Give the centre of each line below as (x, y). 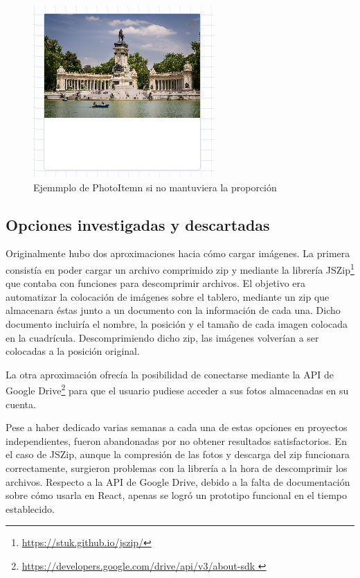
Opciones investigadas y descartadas (138, 224)
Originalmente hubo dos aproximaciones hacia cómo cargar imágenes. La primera (178, 253)
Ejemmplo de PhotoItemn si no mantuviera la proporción (155, 187)
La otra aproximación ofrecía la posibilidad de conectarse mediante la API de (170, 374)
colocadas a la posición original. (73, 351)
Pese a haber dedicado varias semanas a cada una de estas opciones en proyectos (177, 427)
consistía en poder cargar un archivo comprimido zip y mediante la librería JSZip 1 (180, 268)
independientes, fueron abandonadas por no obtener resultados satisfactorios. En (176, 440)
